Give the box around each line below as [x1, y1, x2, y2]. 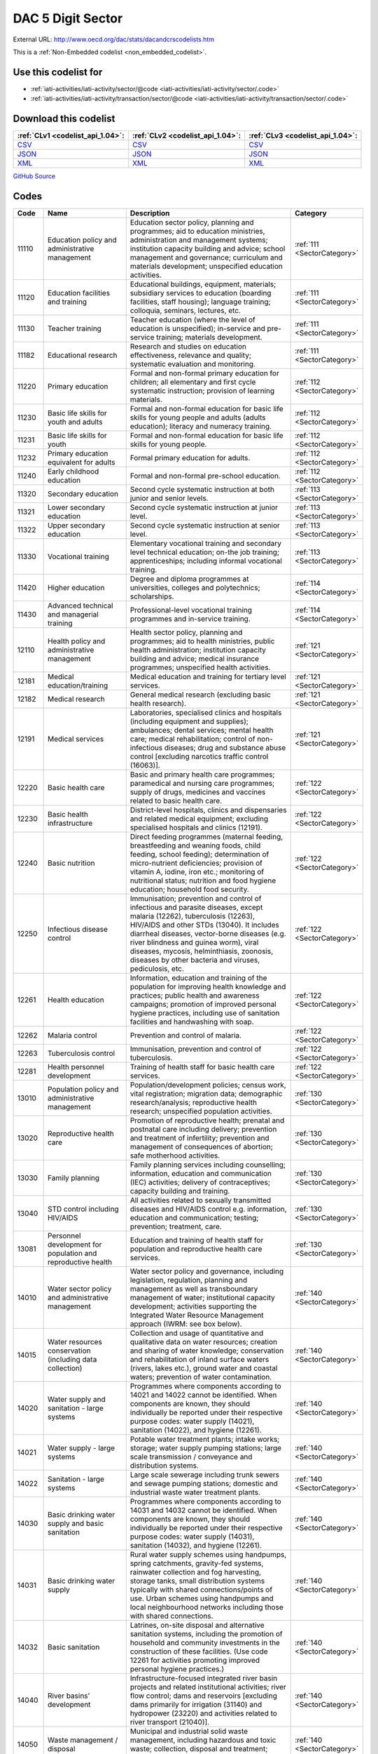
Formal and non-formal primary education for [129, 368, 279, 378]
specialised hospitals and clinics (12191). [129, 823, 262, 833]
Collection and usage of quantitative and [129, 1328, 264, 1338]
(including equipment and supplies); [129, 716, 248, 726]
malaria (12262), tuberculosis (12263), [129, 911, 255, 921]
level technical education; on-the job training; [129, 547, 280, 557]
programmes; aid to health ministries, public [129, 636, 275, 646]
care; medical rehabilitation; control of [129, 734, 255, 744]
